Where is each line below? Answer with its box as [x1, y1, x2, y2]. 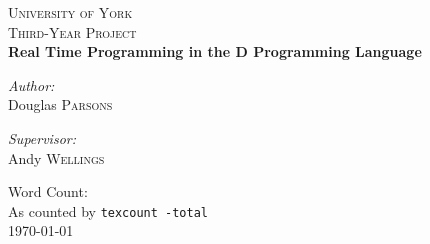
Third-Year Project [8, 21, 137, 42]
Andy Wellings [8, 147, 105, 168]
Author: [8, 74, 55, 95]
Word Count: [8, 181, 88, 202]
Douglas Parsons [8, 94, 113, 115]
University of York [8, 2, 133, 22]
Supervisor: [8, 127, 76, 148]
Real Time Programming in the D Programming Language [8, 41, 422, 62]
